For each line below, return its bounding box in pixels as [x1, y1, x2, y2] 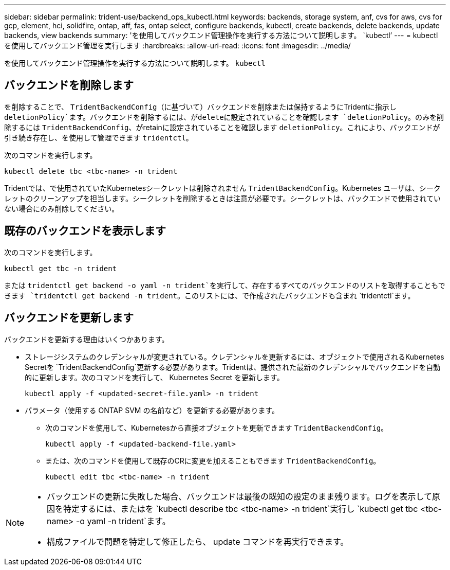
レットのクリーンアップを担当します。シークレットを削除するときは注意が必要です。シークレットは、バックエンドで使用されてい [4, 193, 441, 203]
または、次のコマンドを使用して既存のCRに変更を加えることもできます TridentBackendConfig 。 [45, 456, 381, 465]
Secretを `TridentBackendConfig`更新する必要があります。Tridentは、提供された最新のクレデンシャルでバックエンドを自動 [25, 362, 441, 371]
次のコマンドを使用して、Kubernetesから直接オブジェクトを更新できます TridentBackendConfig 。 [45, 423, 388, 432]
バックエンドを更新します [4, 311, 134, 325]
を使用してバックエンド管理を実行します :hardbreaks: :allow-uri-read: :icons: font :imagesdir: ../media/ [4, 41, 351, 50]
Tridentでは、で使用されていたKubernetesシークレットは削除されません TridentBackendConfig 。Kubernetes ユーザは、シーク [4, 183, 441, 192]
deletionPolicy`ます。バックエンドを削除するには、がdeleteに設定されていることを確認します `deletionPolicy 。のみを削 [4, 112, 444, 121]
